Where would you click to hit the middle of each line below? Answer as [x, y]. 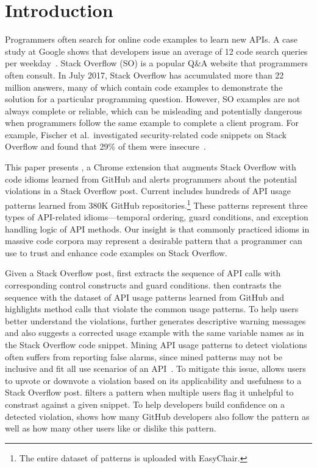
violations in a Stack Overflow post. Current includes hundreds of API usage [148, 191]
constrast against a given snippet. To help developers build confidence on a [145, 404]
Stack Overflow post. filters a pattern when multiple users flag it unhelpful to [149, 392]
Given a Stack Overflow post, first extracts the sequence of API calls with [143, 273]
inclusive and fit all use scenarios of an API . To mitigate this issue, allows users [155, 368]
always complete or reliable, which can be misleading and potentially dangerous [154, 110]
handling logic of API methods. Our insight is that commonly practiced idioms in [157, 229]
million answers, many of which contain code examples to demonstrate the [144, 87]
